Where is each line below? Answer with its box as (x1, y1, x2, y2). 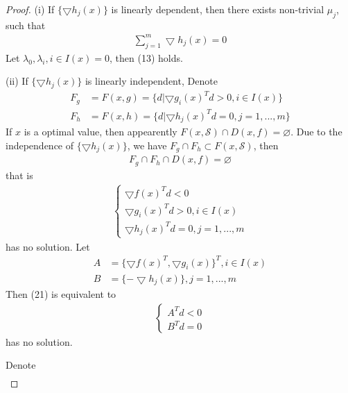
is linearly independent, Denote (85, 74, 218, 88)
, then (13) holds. (110, 50, 183, 65)
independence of (6, 137, 74, 152)
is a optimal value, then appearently (24, 124, 177, 139)
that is (6, 167, 33, 182)
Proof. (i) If (6, 2, 55, 16)
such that (6, 17, 46, 32)
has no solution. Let (6, 239, 90, 253)
